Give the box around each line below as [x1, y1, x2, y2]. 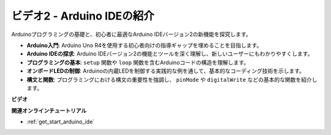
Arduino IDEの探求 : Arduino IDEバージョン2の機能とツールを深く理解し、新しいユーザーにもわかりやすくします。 [26, 50, 313, 57]
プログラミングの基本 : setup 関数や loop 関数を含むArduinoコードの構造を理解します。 [26, 59, 249, 66]
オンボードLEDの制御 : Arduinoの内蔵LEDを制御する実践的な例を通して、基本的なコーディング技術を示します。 [26, 67, 305, 75]
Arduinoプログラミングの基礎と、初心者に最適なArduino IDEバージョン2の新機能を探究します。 [11, 31, 251, 38]
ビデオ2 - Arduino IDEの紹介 [11, 9, 154, 23]
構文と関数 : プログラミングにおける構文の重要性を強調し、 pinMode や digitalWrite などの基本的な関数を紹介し [26, 76, 318, 83]
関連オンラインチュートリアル [11, 107, 87, 114]
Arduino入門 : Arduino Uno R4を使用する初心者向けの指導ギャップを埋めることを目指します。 [26, 42, 262, 49]
